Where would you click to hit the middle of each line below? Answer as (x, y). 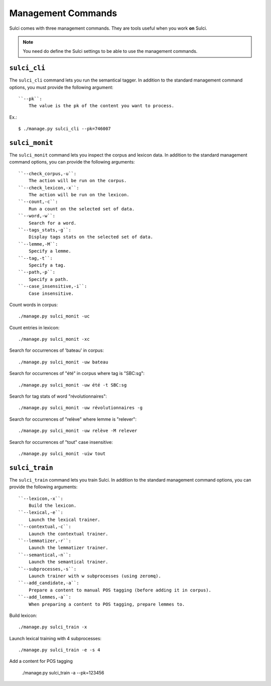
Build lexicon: (23, 615)
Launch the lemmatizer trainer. (68, 548)
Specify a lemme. (50, 251)
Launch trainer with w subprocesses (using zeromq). (95, 576)
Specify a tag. (47, 265)
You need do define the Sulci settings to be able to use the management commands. (110, 51)
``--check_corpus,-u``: (47, 173)
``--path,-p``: (37, 272)
